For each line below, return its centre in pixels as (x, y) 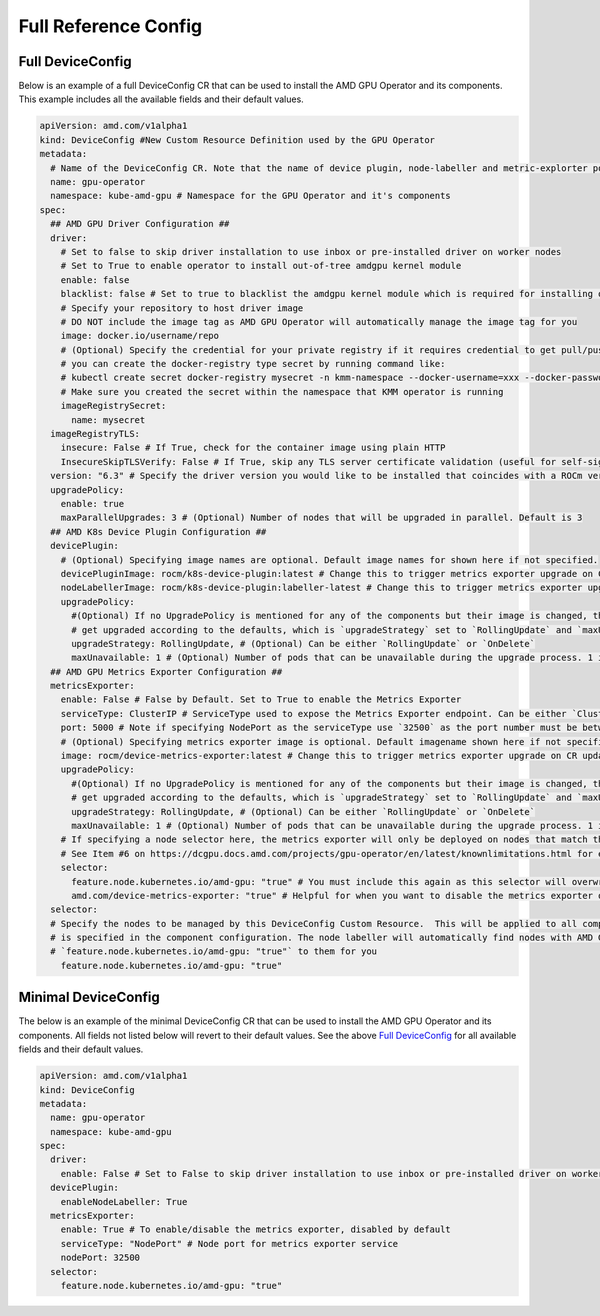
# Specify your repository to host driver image (182, 308)
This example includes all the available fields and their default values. (161, 99)
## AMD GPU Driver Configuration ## (140, 224)
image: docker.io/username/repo (140, 336)
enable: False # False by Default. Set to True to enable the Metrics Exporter (261, 699)
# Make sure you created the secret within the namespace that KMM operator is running (282, 391)
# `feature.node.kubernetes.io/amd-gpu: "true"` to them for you (214, 951)
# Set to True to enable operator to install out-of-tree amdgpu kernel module (261, 266)
